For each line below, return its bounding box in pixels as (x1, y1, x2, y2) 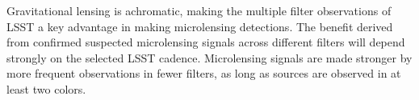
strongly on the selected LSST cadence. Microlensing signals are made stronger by (6, 49, 413, 66)
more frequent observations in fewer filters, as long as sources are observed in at (6, 65, 401, 82)
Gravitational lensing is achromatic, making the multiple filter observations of (6, 2, 392, 18)
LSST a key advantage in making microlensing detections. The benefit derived (6, 18, 393, 34)
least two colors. (6, 80, 86, 97)
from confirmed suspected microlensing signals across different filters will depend (6, 34, 405, 50)
